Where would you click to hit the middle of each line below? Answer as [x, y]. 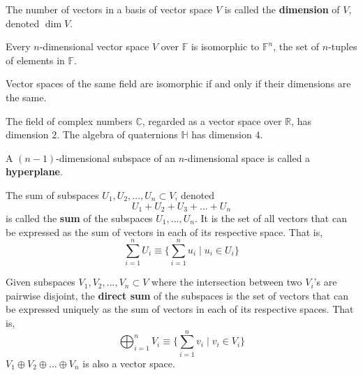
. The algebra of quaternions [117, 134]
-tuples [343, 46]
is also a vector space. [129, 363]
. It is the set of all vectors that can [271, 218]
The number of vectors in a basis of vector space [109, 9]
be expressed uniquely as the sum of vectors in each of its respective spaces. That [180, 309]
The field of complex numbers [69, 120]
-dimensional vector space [94, 46]
